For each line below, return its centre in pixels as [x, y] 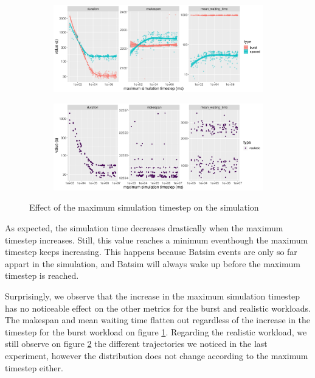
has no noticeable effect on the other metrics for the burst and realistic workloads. [158, 308]
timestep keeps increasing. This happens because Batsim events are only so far [151, 252]
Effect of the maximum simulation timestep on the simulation [144, 207]
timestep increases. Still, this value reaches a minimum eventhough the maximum [157, 240]
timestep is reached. [42, 275]
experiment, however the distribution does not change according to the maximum [157, 355]
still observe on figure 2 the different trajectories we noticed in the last [136, 344]
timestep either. [34, 367]
